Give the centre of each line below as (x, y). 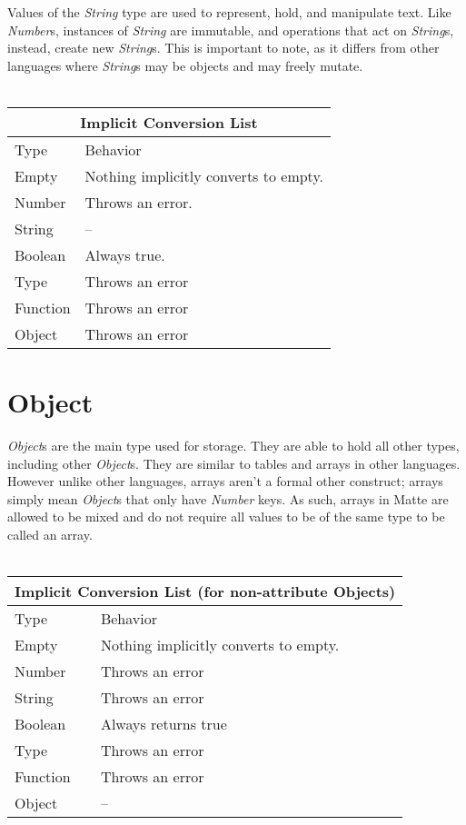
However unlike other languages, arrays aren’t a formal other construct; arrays (225, 481)
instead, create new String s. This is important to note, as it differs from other (223, 48)
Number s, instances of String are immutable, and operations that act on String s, (231, 30)
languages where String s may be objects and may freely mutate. (185, 65)
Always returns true (164, 724)
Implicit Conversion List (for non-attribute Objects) (205, 591)
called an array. (50, 535)
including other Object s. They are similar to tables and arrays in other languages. (234, 463)
